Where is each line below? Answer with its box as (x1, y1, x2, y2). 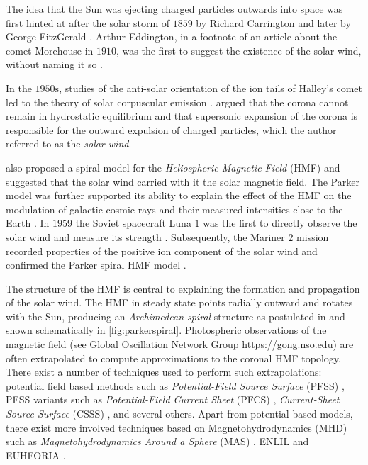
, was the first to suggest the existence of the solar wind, (116, 43, 362, 57)
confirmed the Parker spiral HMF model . (6, 257, 186, 272)
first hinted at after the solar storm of (6, 15, 169, 30)
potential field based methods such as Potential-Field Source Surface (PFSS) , (6, 378, 345, 393)
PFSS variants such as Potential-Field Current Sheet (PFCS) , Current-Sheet (6, 392, 340, 407)
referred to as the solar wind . (6, 136, 132, 151)
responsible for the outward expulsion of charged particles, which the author (6, 122, 337, 137)
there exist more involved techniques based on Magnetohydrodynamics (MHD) (6, 420, 347, 435)
